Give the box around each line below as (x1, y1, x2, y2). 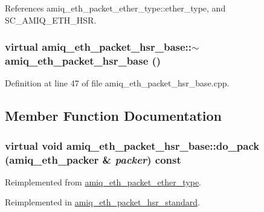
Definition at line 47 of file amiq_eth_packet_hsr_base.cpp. (5, 77, 230, 89)
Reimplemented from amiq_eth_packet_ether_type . (5, 175, 202, 188)
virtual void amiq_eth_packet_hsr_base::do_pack (5, 138, 260, 153)
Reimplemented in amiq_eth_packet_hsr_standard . (5, 196, 200, 208)
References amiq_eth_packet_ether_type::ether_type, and (5, 2, 226, 14)
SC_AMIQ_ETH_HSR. (5, 13, 97, 26)
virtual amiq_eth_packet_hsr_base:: (5, 39, 192, 54)
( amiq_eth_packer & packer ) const (5, 152, 181, 167)
